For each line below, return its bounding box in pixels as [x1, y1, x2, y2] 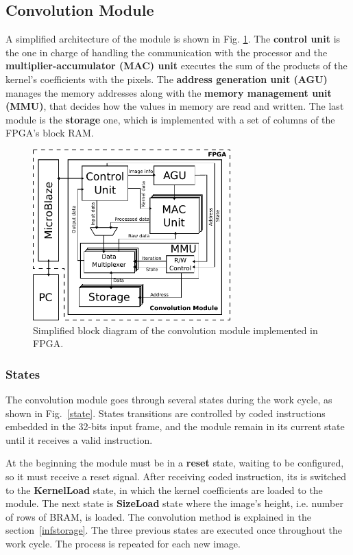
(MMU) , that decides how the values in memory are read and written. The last [5, 99, 344, 113]
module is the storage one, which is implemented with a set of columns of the [5, 112, 335, 126]
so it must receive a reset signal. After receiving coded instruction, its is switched [5, 469, 346, 484]
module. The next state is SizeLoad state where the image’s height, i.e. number [5, 496, 343, 510]
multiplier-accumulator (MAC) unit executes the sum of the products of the [5, 58, 348, 73]
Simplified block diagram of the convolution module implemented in [33, 322, 318, 337]
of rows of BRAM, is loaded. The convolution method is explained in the [5, 509, 311, 523]
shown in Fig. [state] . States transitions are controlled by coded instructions [5, 405, 326, 420]
